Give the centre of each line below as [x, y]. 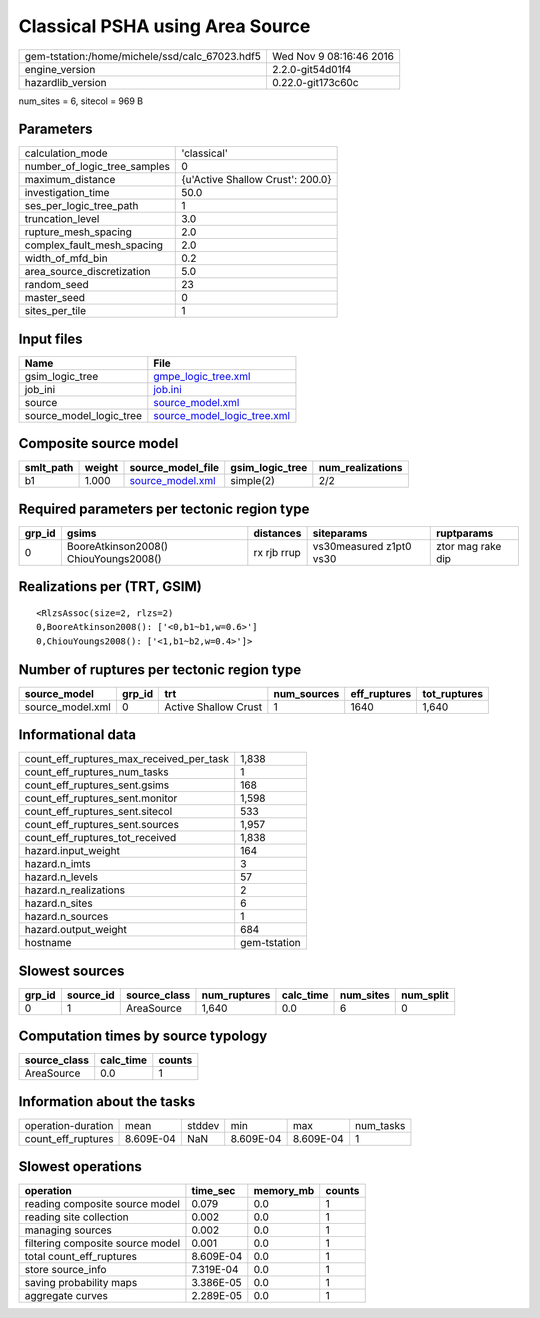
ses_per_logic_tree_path [81, 206]
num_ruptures [236, 995]
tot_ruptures [453, 693]
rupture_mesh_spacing [78, 232]
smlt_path [49, 468]
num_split [425, 995]
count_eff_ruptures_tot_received [100, 838]
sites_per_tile [55, 311]
